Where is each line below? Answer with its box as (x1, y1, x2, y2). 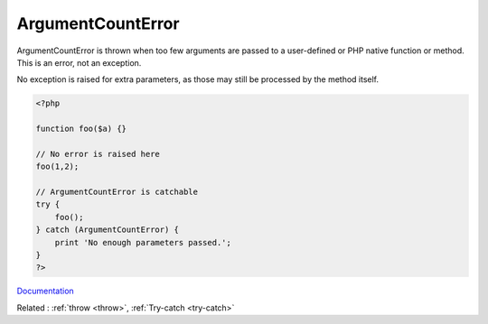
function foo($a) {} (35, 124, 127, 134)
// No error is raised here (35, 149, 160, 159)
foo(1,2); (35, 162, 80, 171)
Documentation (16, 285, 74, 297)
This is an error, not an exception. (16, 57, 142, 68)
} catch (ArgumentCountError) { (35, 225, 180, 235)
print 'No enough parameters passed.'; (54, 237, 232, 247)
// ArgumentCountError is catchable (35, 187, 199, 198)
